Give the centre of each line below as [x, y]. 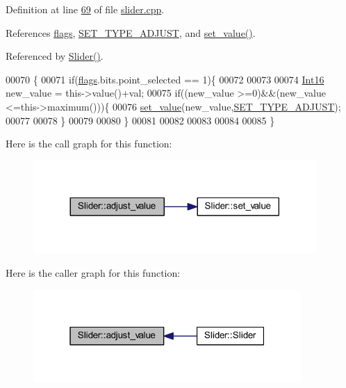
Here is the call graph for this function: [89, 144]
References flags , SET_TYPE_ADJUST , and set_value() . [131, 32]
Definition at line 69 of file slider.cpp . [85, 9]
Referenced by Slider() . [55, 56]
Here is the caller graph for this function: [93, 272]
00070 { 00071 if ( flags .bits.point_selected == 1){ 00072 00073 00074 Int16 [165, 79]
